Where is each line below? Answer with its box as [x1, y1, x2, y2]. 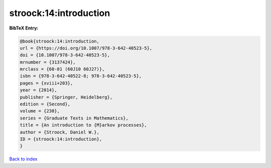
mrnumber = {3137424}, [20, 59, 76, 65]
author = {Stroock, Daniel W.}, [20, 129, 100, 135]
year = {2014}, [20, 87, 57, 93]
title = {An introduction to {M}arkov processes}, [20, 122, 148, 128]
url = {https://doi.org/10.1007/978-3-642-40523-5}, [20, 45, 153, 51]
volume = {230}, [20, 108, 60, 114]
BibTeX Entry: [9, 25, 39, 31]
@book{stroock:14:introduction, [20, 38, 100, 44]
